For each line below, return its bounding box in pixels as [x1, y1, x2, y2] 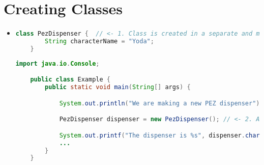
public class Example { [30, 76, 110, 84]
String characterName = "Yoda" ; [45, 38, 154, 45]
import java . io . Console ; [15, 60, 100, 67]
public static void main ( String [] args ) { [45, 84, 191, 91]
